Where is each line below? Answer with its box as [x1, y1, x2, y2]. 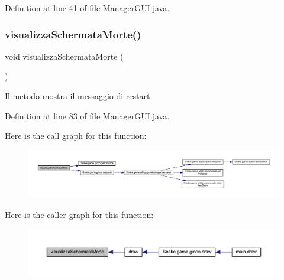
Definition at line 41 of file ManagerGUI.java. [5, 2, 170, 14]
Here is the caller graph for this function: [5, 208, 154, 220]
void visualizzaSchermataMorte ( [5, 50, 124, 62]
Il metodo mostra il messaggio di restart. [5, 90, 153, 102]
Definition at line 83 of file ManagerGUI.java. [5, 109, 170, 122]
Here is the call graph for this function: [5, 129, 147, 142]
